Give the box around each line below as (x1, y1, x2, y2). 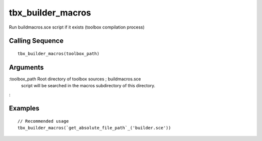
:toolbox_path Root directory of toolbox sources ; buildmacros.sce (9, 76, 141, 82)
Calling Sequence (9, 37, 64, 45)
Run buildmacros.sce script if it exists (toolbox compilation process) (9, 24, 145, 30)
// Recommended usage (17, 119, 69, 124)
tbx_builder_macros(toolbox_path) (17, 51, 99, 56)
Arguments (9, 63, 44, 71)
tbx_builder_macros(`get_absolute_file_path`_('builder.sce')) (17, 125, 171, 131)
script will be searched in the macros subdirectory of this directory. (21, 83, 155, 89)
